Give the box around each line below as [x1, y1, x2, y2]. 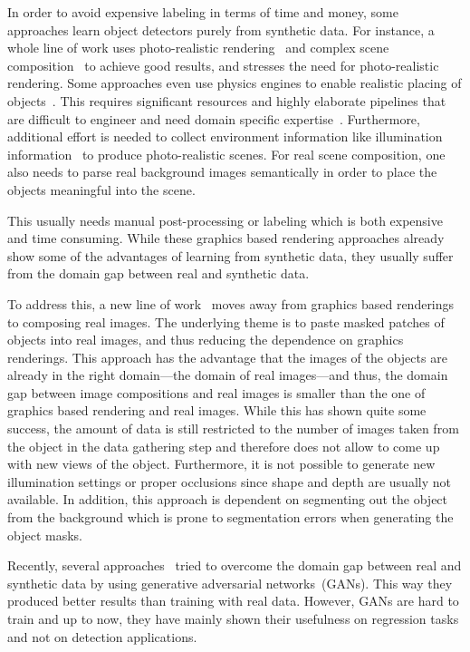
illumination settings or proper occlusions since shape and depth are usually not [7, 472, 451, 491]
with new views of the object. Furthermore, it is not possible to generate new [7, 454, 436, 473]
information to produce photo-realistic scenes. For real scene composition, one [7, 144, 446, 163]
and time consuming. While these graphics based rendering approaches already [7, 229, 445, 248]
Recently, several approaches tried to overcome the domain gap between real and [7, 556, 462, 575]
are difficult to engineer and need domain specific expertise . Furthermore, [7, 109, 420, 128]
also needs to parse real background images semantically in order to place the [7, 162, 437, 181]
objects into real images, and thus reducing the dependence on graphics [7, 330, 404, 349]
